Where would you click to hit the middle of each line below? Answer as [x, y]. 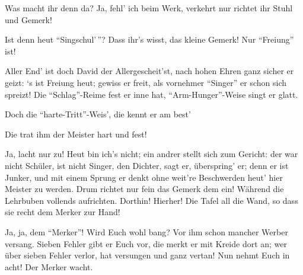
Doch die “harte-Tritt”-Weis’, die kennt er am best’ [98, 114]
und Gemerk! [28, 19]
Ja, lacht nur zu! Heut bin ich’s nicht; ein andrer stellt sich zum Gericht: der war [151, 154]
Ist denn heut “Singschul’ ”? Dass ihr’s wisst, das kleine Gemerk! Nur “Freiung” [149, 39]
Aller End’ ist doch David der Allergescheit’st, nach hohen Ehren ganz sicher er [149, 71]
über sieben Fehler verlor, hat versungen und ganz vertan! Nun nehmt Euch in [147, 255]
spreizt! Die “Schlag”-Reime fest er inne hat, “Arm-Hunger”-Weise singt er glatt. [151, 94]
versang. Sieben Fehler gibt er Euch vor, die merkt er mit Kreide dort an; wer [146, 243]
